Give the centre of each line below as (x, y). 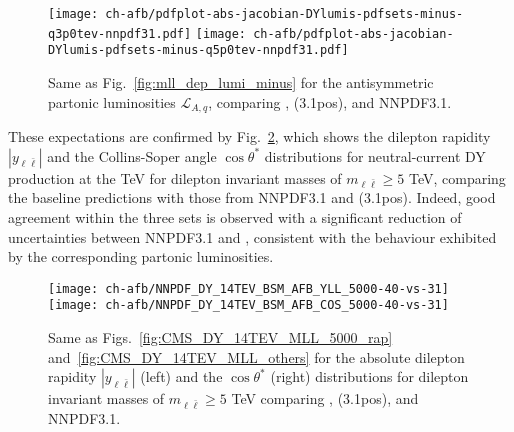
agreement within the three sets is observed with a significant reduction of (235, 216)
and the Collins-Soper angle (132, 155)
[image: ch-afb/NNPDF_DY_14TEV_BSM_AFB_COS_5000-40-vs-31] (248, 305)
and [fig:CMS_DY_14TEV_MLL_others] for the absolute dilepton (256, 356)
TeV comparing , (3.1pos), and (325, 398)
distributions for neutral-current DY (375, 155)
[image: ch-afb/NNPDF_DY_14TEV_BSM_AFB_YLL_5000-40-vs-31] (248, 288)
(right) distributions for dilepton (369, 376)
